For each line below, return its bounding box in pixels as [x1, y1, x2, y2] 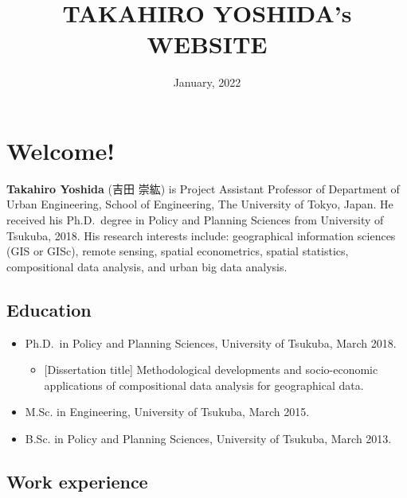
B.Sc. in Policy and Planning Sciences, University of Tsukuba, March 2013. [25, 430, 392, 446]
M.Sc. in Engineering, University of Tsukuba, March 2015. [25, 403, 310, 420]
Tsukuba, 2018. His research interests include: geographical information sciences [6, 227, 396, 243]
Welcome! [6, 134, 115, 166]
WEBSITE [147, 28, 268, 60]
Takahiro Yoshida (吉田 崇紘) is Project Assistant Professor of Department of [6, 180, 400, 196]
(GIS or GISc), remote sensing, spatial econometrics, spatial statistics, [6, 243, 349, 259]
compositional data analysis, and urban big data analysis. [6, 258, 288, 274]
